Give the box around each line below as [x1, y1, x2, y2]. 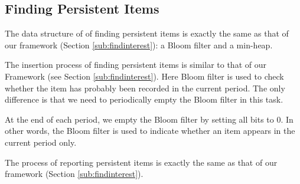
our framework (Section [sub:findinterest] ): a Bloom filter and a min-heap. [5, 38, 273, 51]
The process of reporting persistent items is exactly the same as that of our [5, 156, 278, 168]
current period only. [5, 136, 77, 148]
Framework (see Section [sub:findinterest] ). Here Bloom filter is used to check [5, 70, 284, 82]
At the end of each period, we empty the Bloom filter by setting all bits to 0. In [5, 113, 294, 125]
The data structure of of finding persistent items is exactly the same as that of [5, 27, 289, 40]
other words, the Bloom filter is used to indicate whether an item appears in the [5, 124, 295, 137]
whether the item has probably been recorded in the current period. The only [5, 81, 285, 94]
